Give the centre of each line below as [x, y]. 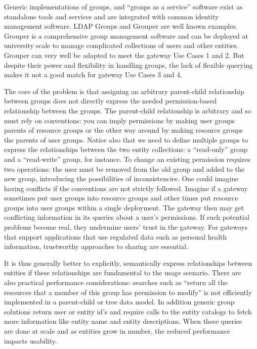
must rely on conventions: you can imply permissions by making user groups [119, 120]
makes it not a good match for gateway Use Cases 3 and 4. [93, 75]
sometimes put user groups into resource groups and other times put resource [121, 198]
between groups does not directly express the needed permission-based [110, 101]
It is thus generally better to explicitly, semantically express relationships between [128, 263]
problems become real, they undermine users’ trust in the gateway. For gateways [126, 227]
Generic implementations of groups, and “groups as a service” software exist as [123, 6]
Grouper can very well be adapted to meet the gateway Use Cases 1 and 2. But [124, 55]
